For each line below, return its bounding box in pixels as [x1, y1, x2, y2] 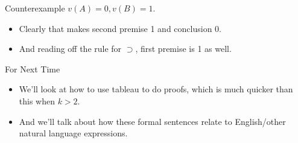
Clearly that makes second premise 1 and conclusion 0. [19, 22, 221, 34]
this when [19, 94, 55, 107]
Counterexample [5, 2, 65, 14]
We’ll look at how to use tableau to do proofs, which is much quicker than [19, 83, 293, 95]
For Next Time [5, 62, 60, 75]
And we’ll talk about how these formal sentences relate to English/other [19, 115, 286, 127]
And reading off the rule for [19, 42, 122, 55]
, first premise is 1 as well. [135, 42, 232, 55]
